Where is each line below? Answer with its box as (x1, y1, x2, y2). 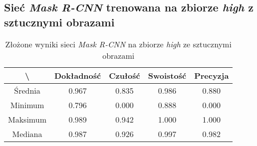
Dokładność (54, 69, 101, 81)
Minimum (10, 99, 44, 111)
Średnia (14, 84, 40, 96)
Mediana (12, 128, 42, 140)
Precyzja (194, 69, 229, 81)
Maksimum (8, 113, 46, 125)
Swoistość (148, 69, 187, 81)
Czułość (109, 69, 140, 81)
